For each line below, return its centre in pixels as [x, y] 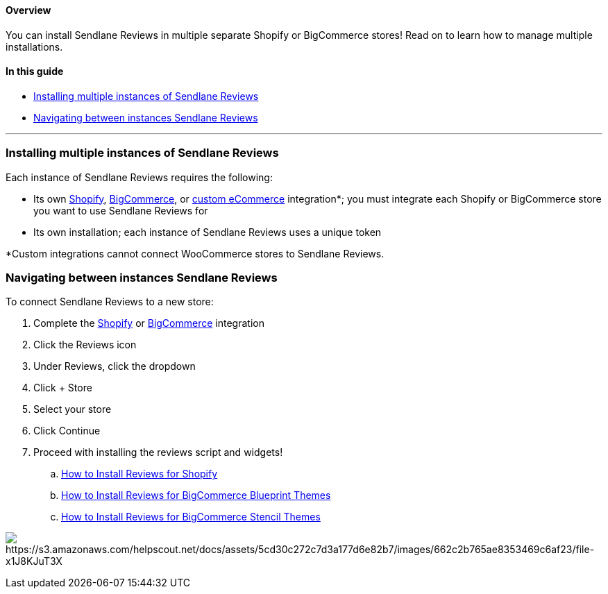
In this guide [35, 71]
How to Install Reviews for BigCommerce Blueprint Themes [196, 495]
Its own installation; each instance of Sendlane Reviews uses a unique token [208, 232]
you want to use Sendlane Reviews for [121, 210]
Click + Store [63, 388]
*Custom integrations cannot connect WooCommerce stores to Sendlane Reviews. [195, 253]
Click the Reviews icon [85, 345]
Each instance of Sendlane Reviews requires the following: [139, 177]
